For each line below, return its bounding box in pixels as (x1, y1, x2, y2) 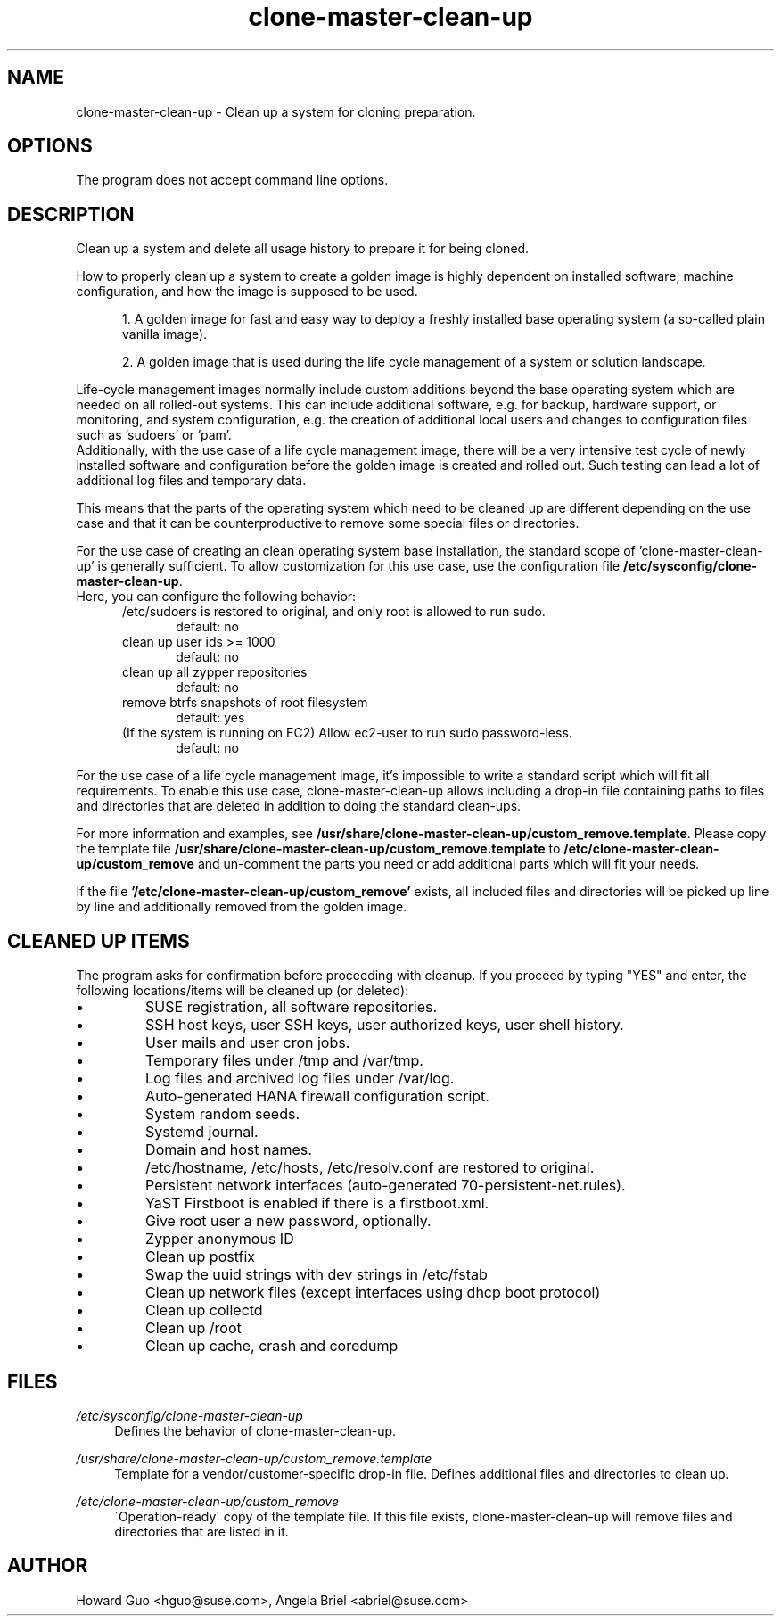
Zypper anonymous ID (145, 1230, 294, 1248)
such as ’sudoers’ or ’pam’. (76, 427, 232, 443)
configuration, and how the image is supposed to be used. (76, 284, 418, 300)
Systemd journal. (145, 1123, 259, 1141)
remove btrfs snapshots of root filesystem (122, 695, 368, 711)
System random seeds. (145, 1105, 300, 1124)
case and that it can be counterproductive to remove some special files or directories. (76, 515, 580, 531)
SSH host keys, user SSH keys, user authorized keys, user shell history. (145, 1016, 624, 1034)
